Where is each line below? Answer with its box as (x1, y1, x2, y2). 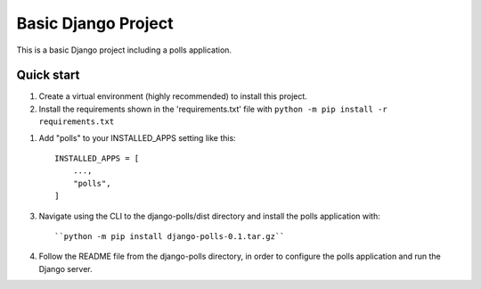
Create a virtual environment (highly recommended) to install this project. (38, 91, 307, 102)
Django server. (38, 263, 93, 274)
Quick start (16, 68, 80, 83)
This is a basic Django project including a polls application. (16, 45, 232, 55)
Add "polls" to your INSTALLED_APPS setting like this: (38, 132, 236, 143)
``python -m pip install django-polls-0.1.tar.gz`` (54, 231, 285, 241)
